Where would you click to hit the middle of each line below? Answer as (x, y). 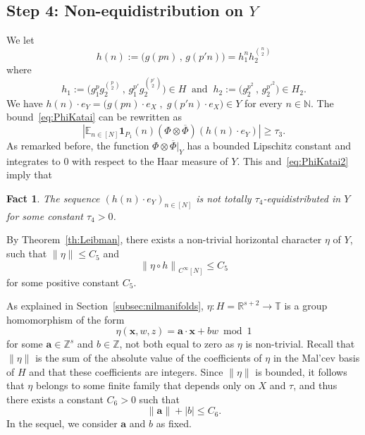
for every (263, 103)
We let (20, 40)
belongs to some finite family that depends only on (145, 385)
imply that (29, 174)
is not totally (224, 198)
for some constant (45, 215)
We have (25, 103)
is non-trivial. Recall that (300, 344)
